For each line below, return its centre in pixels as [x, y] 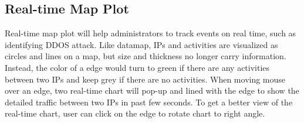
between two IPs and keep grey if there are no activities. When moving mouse [145, 79]
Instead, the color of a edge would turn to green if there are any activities [137, 67]
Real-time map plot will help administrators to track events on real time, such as [151, 33]
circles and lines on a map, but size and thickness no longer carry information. [146, 56]
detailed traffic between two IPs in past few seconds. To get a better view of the [149, 102]
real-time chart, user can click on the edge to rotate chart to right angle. [135, 113]
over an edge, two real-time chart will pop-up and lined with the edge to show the [152, 90]
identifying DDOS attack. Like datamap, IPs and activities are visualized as [141, 44]
